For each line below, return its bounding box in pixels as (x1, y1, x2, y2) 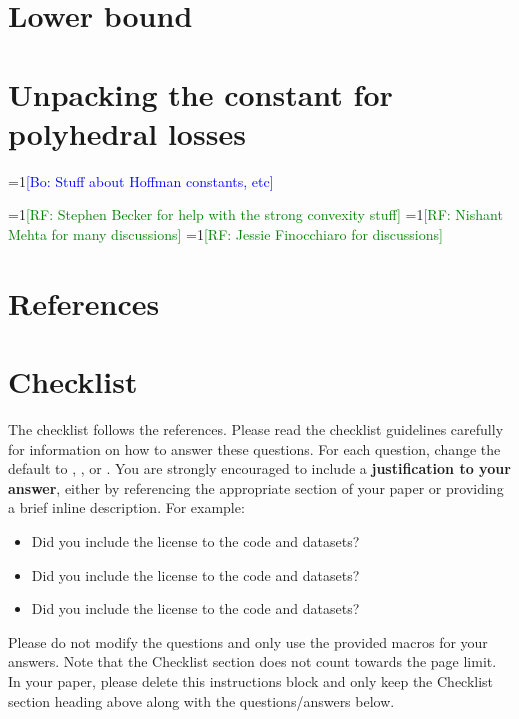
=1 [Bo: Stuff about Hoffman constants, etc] (8, 170, 274, 191)
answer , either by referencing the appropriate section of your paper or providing (8, 477, 504, 498)
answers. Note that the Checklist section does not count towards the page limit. (8, 651, 497, 672)
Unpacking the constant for (8, 73, 393, 114)
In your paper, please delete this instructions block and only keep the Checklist (8, 670, 494, 691)
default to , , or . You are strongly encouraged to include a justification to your (8, 458, 511, 479)
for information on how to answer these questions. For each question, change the (8, 438, 501, 459)
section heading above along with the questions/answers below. (8, 690, 395, 711)
